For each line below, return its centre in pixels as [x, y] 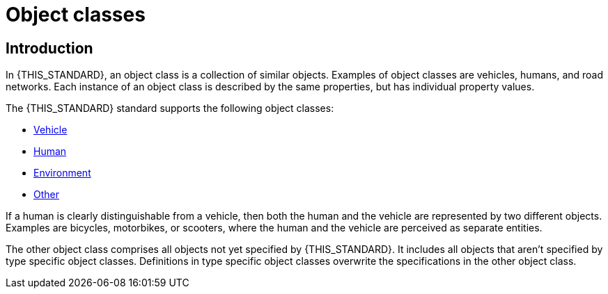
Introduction [49, 48]
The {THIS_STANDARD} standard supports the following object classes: [170, 108]
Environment [62, 173]
